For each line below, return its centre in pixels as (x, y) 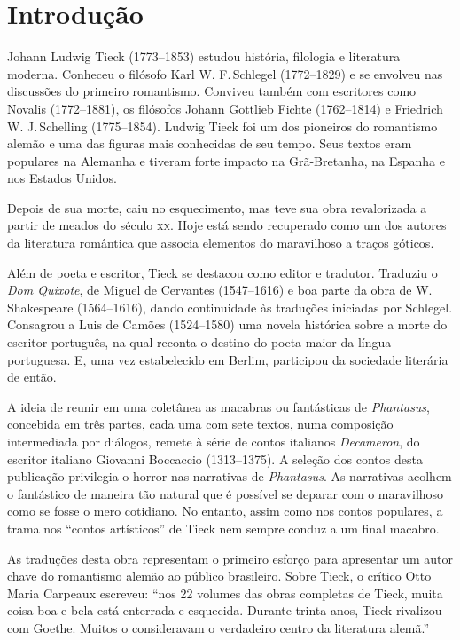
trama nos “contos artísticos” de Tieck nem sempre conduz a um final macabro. (223, 528)
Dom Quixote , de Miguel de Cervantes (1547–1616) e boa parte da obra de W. (220, 290)
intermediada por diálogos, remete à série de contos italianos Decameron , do (214, 441)
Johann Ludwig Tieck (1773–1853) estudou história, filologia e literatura (204, 56)
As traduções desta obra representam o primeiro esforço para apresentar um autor (230, 558)
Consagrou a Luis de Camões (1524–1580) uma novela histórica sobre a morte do (227, 324)
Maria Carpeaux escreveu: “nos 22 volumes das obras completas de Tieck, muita (225, 593)
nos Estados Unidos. (62, 178)
